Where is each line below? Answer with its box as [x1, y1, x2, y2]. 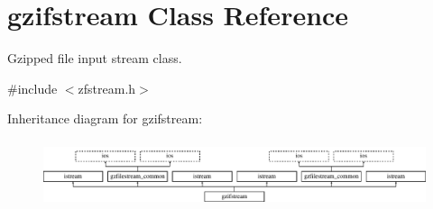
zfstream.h [78, 78, 136, 97]
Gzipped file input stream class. [7, 49, 182, 68]
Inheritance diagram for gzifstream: [7, 109, 203, 128]
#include [7, 78, 58, 97]
